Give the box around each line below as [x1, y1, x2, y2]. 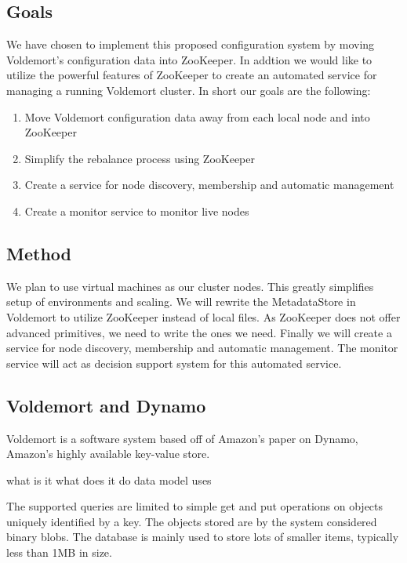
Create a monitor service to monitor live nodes [24, 202, 249, 219]
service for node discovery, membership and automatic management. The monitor [6, 340, 398, 356]
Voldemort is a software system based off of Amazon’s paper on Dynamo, [6, 430, 358, 446]
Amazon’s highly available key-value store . [6, 445, 210, 462]
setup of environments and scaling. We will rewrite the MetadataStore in [6, 293, 356, 310]
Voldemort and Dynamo [6, 393, 206, 417]
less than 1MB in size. [6, 544, 112, 561]
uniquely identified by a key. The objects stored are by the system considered [6, 513, 377, 529]
